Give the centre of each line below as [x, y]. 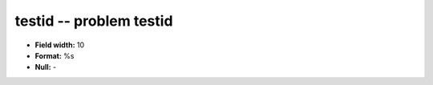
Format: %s [55, 55]
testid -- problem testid [94, 21]
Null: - [46, 67]
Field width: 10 [60, 45]
